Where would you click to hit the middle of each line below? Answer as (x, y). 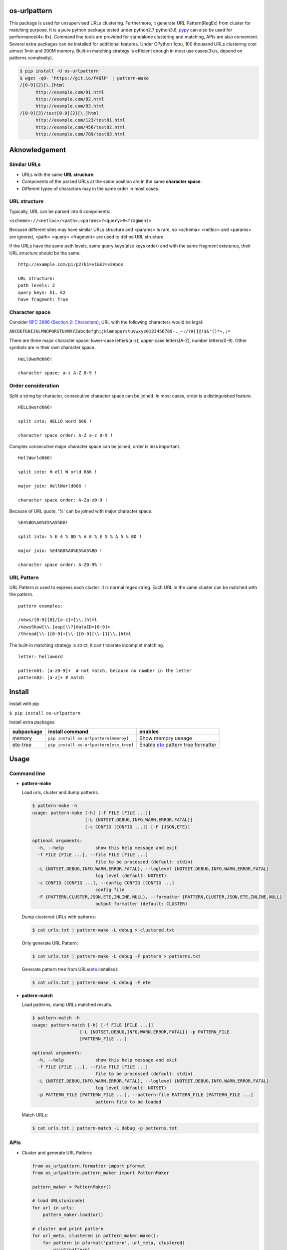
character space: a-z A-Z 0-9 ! (58, 373)
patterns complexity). (31, 58)
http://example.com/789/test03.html (80, 134)
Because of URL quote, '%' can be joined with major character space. (81, 511)
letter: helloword (41, 657)
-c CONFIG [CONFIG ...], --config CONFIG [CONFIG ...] (106, 883)
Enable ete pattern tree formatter (178, 745)
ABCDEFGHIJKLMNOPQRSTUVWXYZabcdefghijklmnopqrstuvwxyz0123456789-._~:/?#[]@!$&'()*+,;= (120, 331)
